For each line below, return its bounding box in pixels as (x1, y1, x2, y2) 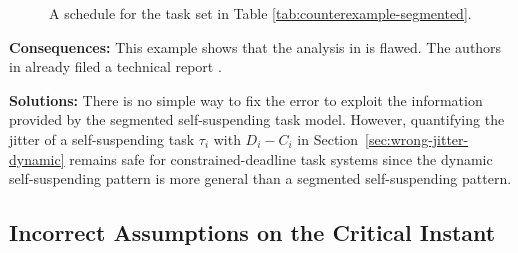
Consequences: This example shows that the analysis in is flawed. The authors (9, 36, 502, 57)
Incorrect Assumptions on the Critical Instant (9, 217, 496, 248)
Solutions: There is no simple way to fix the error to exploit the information (9, 89, 483, 110)
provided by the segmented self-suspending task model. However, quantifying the (9, 109, 505, 130)
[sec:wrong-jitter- (365, 128, 469, 149)
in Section (297, 128, 359, 149)
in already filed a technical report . (9, 56, 222, 77)
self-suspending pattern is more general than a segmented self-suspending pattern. (9, 168, 512, 189)
